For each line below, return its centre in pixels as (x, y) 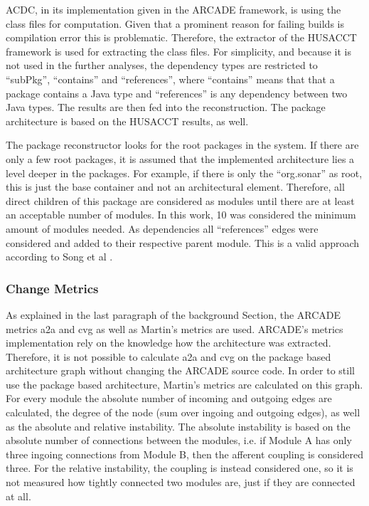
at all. (18, 496)
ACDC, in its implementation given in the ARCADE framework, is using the (173, 9)
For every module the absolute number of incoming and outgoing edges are (169, 398)
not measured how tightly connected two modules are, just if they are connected (181, 482)
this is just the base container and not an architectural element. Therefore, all (175, 187)
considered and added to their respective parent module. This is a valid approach (183, 242)
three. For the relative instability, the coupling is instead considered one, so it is (180, 468)
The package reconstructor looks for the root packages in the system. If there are (182, 145)
